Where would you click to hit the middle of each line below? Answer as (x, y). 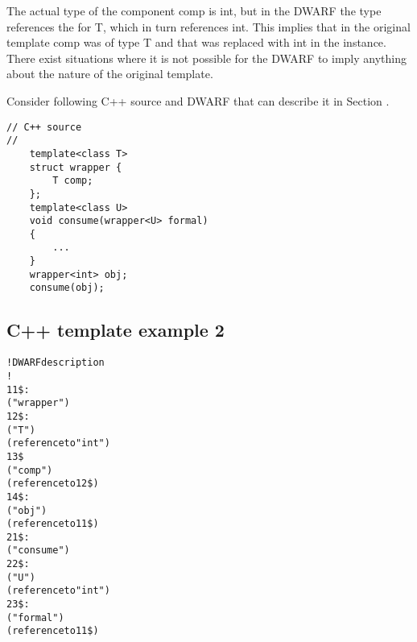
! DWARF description (56, 363)
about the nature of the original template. (110, 74)
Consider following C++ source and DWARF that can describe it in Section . (198, 100)
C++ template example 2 (116, 330)
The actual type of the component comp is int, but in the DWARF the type (194, 10)
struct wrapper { (76, 167)
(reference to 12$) (53, 484)
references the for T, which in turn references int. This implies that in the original (208, 26)
